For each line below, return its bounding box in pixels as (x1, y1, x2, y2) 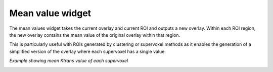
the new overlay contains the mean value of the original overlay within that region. (9, 32, 180, 38)
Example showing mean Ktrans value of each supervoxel (9, 58, 128, 64)
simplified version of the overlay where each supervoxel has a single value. (9, 48, 166, 54)
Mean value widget (9, 8, 92, 19)
